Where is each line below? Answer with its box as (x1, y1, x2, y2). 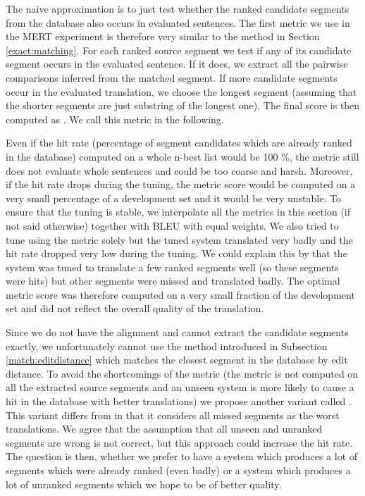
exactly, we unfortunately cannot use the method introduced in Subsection (6, 338, 328, 353)
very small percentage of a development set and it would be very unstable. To (6, 190, 341, 205)
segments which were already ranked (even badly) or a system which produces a (6, 463, 351, 477)
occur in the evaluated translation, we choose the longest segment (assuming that (6, 84, 357, 99)
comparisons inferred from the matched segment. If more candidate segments (6, 70, 338, 85)
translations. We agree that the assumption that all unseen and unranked (6, 421, 323, 436)
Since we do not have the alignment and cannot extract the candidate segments (6, 325, 349, 340)
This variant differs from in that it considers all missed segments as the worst (6, 407, 340, 422)
